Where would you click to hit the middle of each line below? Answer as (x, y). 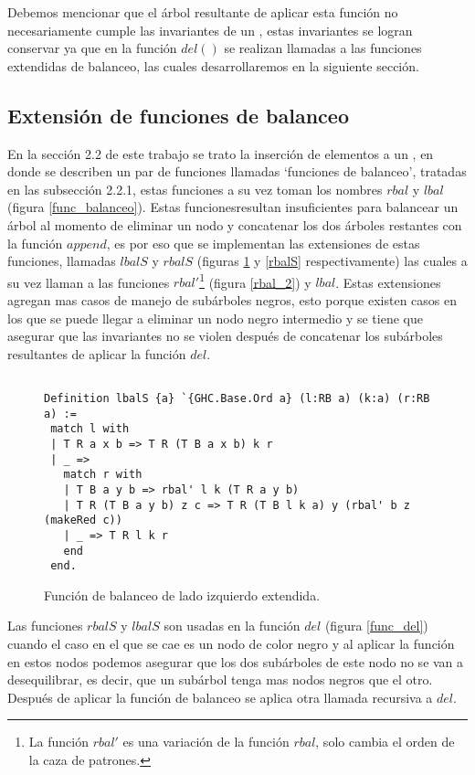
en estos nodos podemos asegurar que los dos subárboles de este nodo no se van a (236, 661)
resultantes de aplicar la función (97, 353)
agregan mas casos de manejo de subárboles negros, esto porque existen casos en (232, 299)
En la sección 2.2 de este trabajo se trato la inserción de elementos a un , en (221, 153)
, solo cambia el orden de (385, 742)
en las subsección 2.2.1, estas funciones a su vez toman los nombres (195, 189)
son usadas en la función (232, 626)
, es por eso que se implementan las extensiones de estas (263, 243)
